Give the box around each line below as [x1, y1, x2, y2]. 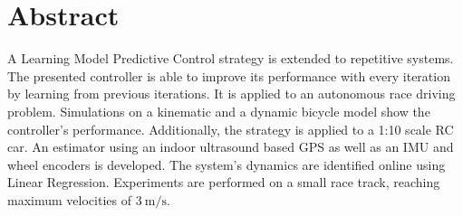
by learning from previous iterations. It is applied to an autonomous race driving [7, 84, 456, 103]
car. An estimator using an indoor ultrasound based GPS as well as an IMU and [7, 137, 454, 156]
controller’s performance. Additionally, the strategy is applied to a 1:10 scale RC [7, 119, 454, 138]
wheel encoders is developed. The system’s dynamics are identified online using [7, 155, 446, 174]
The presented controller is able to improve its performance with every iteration [7, 66, 450, 85]
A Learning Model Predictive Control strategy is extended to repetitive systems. [7, 49, 454, 68]
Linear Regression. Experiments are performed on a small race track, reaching [7, 173, 440, 192]
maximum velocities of [7, 190, 131, 209]
